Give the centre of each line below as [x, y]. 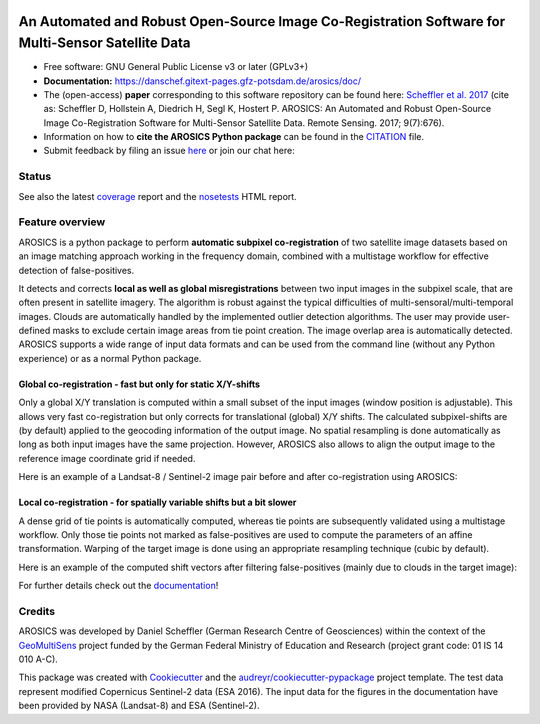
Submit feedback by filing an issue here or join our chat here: [169, 151]
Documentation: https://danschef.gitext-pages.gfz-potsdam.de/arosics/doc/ [202, 81]
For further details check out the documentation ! [118, 586]
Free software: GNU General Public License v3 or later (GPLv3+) [176, 67]
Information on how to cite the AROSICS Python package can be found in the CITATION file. [234, 137]
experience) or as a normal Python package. [110, 358]
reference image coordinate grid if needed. [107, 458]
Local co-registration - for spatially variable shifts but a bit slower [157, 502]
